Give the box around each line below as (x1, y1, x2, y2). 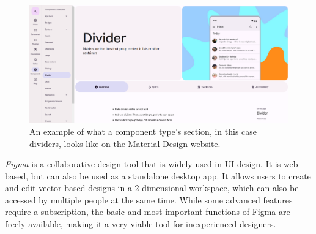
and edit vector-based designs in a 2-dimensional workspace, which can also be (5, 181, 299, 194)
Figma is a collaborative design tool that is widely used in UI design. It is (5, 157, 281, 170)
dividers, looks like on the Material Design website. (29, 137, 221, 149)
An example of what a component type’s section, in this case (29, 124, 257, 137)
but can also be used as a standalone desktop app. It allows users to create (31, 169, 311, 182)
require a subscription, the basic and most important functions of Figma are (5, 205, 290, 218)
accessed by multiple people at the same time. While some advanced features (5, 193, 293, 206)
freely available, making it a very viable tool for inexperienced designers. (5, 217, 276, 230)
